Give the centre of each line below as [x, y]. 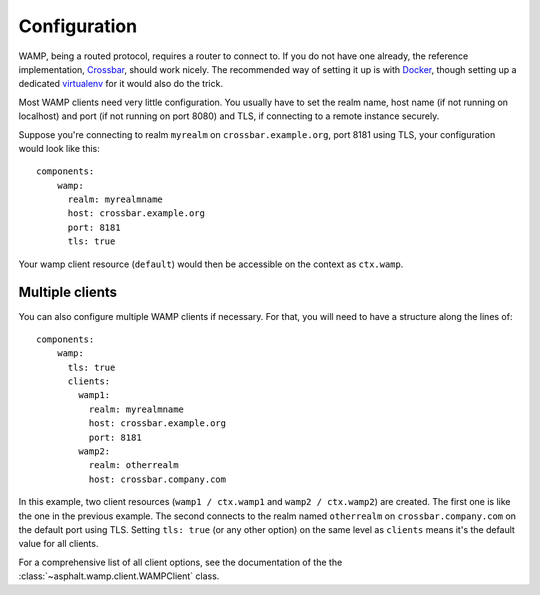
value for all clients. [58, 544]
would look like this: [59, 148]
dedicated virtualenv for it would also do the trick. [121, 84]
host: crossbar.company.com [157, 479]
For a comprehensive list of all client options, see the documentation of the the [180, 562]
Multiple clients [68, 292]
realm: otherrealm [133, 465]
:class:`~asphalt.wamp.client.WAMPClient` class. [119, 576]
